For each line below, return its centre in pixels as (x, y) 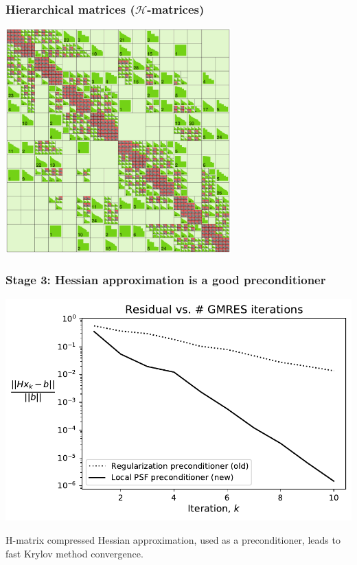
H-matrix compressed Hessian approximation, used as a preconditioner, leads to (173, 539)
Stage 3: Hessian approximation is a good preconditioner (166, 280)
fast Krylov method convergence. (74, 553)
